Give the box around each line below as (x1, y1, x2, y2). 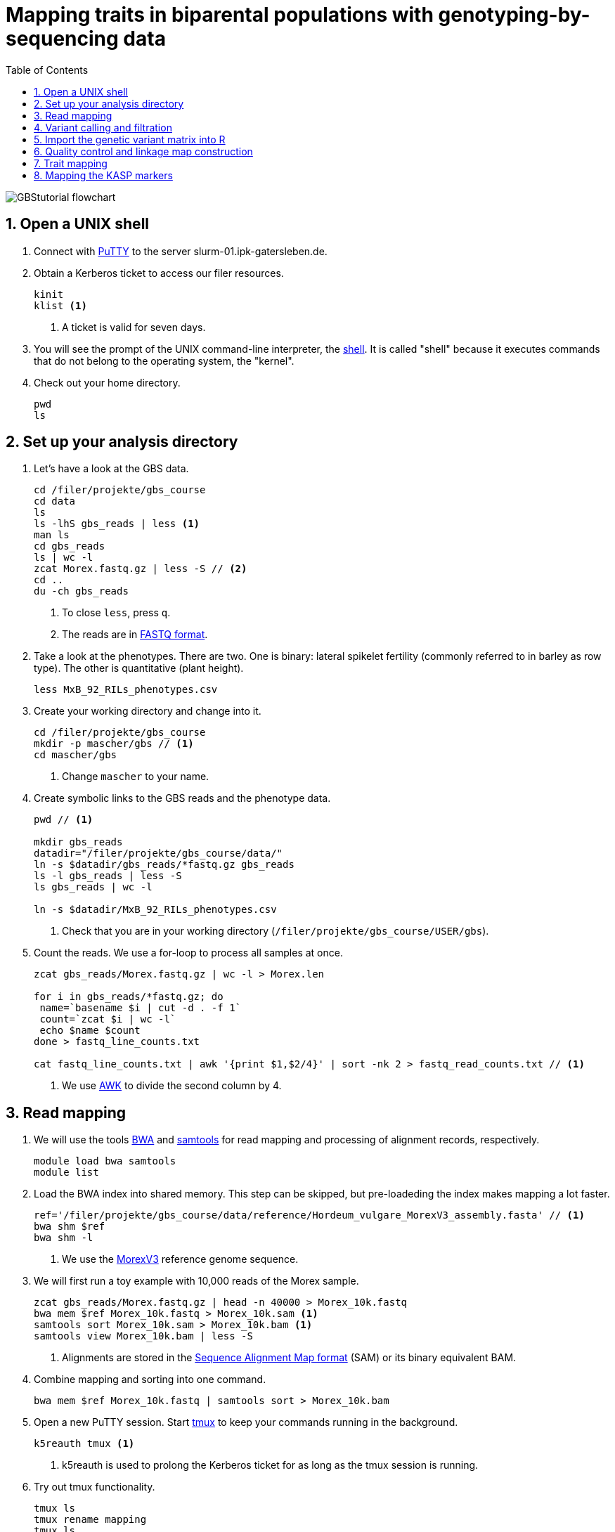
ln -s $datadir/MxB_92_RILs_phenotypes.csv (34, 904, 277, 916)
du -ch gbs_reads (34, 585, 129, 597)
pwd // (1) (34, 814, 93, 826)
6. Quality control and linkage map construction (34, 145, 253, 157)
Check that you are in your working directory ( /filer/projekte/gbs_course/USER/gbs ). (62, 925, 489, 937)
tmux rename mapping (34, 1514, 147, 1526)
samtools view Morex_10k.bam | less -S (34, 1330, 253, 1342)
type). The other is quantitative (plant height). (34, 662, 244, 675)
